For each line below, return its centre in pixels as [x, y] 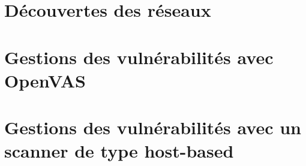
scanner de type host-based [119, 151]
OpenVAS [45, 80]
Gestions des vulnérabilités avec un [153, 127]
